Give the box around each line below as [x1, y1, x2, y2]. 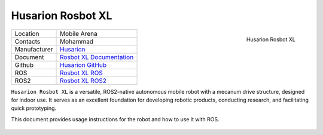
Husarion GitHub [60, 60, 107, 69]
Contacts [14, 37, 41, 45]
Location [14, 29, 39, 38]
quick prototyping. [11, 105, 57, 112]
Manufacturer [14, 45, 53, 53]
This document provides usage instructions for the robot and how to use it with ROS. [11, 115, 220, 122]
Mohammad [60, 37, 94, 45]
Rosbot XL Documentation [60, 53, 134, 61]
